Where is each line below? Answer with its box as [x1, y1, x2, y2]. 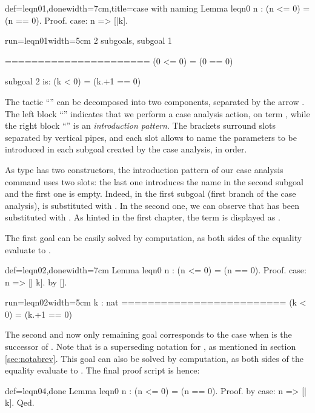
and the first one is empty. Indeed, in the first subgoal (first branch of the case [5, 187, 296, 200]
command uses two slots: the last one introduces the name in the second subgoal [5, 175, 303, 188]
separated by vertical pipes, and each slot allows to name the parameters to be [5, 131, 297, 143]
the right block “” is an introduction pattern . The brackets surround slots [5, 119, 276, 132]
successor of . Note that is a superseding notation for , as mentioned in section [5, 340, 296, 353]
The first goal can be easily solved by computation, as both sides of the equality [5, 231, 302, 244]
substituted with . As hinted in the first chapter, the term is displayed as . [5, 211, 280, 224]
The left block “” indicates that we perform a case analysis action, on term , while [5, 107, 310, 120]
